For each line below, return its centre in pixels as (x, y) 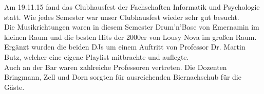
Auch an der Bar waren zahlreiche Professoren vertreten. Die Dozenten (116, 67)
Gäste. (14, 87)
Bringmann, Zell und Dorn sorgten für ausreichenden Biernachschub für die (123, 77)
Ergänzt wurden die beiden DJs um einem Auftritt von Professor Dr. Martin (125, 47)
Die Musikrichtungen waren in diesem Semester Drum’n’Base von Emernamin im (132, 27)
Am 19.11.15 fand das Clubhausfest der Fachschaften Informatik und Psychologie (132, 7)
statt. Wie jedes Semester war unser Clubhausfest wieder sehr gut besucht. (122, 17)
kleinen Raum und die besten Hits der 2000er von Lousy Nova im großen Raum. (130, 37)
